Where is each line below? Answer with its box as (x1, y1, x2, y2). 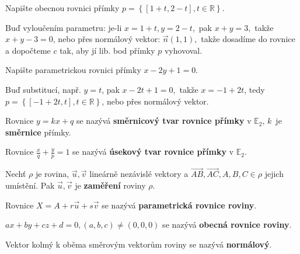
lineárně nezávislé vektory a (89, 168, 189, 180)
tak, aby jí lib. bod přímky (60, 44, 155, 56)
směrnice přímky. (5, 126, 71, 138)
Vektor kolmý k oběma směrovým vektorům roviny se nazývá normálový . (5, 238, 272, 250)
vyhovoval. (164, 44, 203, 56)
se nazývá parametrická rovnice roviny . (102, 199, 257, 211)
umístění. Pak (5, 179, 55, 191)
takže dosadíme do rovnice (201, 33, 295, 45)
